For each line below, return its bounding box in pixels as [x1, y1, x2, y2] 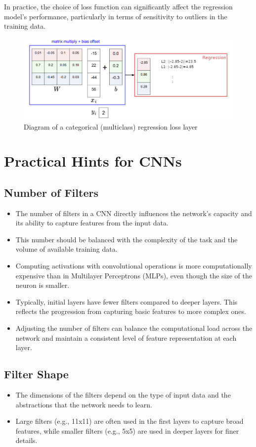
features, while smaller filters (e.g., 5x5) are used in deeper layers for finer [15, 425, 239, 436]
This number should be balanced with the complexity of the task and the [15, 234, 238, 244]
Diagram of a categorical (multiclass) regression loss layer [24, 122, 198, 132]
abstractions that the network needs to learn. [15, 399, 152, 409]
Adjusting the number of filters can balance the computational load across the [15, 322, 253, 333]
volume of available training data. [15, 244, 118, 254]
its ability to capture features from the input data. [15, 218, 169, 228]
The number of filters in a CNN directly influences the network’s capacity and [15, 208, 252, 218]
